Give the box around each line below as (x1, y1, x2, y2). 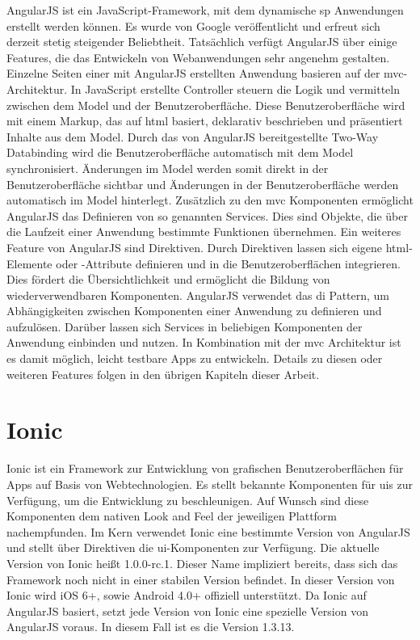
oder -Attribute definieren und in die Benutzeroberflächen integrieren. (56, 255, 401, 272)
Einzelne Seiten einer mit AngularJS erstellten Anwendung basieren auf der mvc (6, 65, 404, 82)
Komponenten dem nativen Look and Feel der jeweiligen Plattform (6, 507, 338, 524)
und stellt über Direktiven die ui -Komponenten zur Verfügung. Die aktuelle (6, 539, 380, 556)
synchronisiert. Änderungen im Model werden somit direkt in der (6, 159, 329, 176)
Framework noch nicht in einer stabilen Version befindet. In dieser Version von (6, 571, 395, 587)
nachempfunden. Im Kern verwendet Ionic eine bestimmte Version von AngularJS (6, 523, 410, 540)
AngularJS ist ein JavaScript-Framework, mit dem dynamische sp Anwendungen (6, 2, 404, 18)
